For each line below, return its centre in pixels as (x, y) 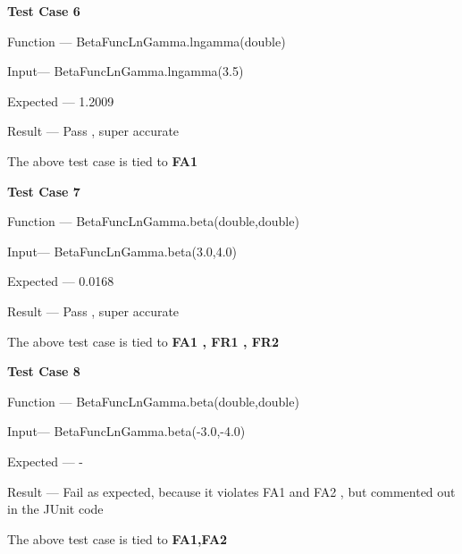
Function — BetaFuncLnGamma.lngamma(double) (147, 41)
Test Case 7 (44, 191)
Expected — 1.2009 (61, 101)
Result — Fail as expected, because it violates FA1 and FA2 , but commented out (231, 491)
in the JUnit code (55, 509)
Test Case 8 (44, 371)
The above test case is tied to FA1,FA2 (118, 538)
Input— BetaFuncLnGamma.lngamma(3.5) (126, 71)
